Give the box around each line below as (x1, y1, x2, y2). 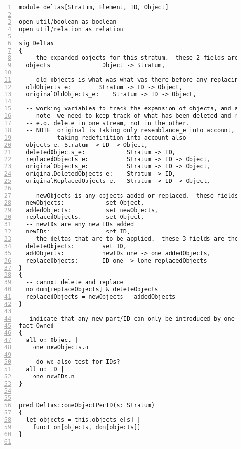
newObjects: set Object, (26, 199, 144, 206)
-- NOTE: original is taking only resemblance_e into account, (26, 126, 235, 134)
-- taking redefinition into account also (26, 134, 186, 141)
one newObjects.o (33, 344, 89, 351)
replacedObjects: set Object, (26, 214, 144, 221)
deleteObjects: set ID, (26, 242, 127, 250)
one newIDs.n (33, 373, 75, 380)
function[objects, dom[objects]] (33, 423, 141, 431)
